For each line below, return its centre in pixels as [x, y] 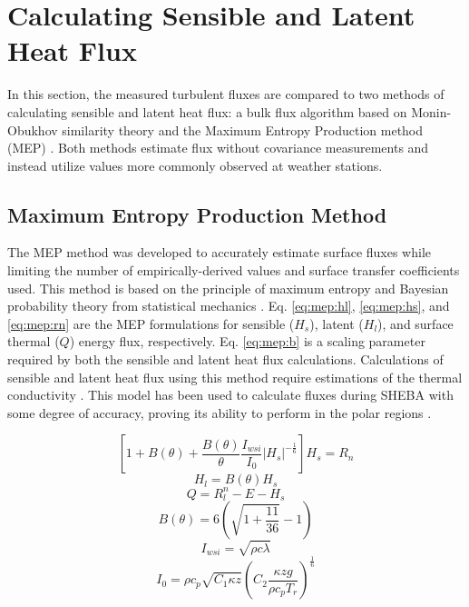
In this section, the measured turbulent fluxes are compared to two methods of [226, 94]
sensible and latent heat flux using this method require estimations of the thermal [235, 377]
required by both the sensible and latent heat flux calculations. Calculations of [225, 359]
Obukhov [33, 129]
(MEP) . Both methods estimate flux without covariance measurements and [218, 148]
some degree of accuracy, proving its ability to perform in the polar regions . [220, 412]
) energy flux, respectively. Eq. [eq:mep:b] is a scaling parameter [247, 341]
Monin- [431, 111]
